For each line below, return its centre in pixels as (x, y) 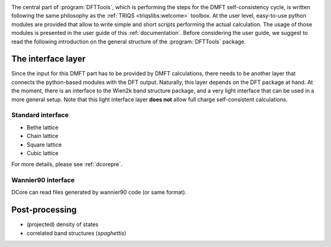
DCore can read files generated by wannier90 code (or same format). (99, 192)
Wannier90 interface (43, 180)
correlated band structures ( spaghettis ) (77, 233)
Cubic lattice (43, 153)
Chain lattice (42, 136)
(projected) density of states (63, 224)
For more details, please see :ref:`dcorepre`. (67, 164)
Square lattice (44, 145)
